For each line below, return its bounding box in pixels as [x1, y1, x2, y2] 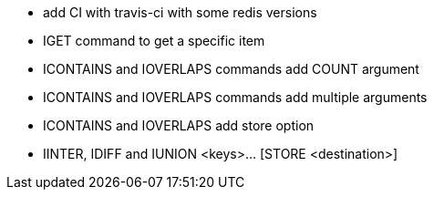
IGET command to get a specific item [43, 33, 265, 48]
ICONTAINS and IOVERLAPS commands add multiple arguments [43, 89, 428, 105]
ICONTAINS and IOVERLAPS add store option [43, 118, 315, 133]
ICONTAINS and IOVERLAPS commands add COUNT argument [43, 61, 419, 77]
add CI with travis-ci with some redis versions [43, 5, 317, 20]
